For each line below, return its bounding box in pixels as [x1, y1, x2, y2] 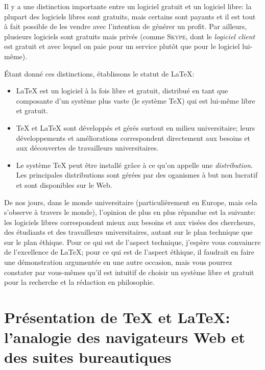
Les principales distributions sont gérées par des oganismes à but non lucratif [16, 169, 258, 180]
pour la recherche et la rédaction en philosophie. [4, 277, 155, 287]
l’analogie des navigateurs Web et [4, 327, 246, 348]
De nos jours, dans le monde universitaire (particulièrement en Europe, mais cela [4, 196, 257, 207]
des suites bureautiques [4, 347, 172, 367]
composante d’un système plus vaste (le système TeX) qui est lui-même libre [16, 95, 255, 106]
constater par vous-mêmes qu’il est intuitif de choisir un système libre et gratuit [4, 266, 254, 277]
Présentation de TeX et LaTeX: [4, 307, 230, 328]
